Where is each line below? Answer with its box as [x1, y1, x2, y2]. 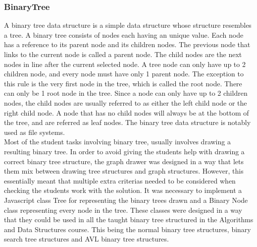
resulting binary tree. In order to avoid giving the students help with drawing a [4, 146, 245, 156]
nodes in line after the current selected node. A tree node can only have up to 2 [4, 59, 246, 69]
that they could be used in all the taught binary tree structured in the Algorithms [4, 214, 254, 225]
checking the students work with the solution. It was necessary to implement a [4, 185, 242, 195]
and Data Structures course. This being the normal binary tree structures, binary [4, 224, 251, 234]
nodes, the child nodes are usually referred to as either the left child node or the [4, 97, 247, 108]
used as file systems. [4, 126, 65, 137]
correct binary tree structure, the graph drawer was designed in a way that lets [4, 156, 244, 166]
